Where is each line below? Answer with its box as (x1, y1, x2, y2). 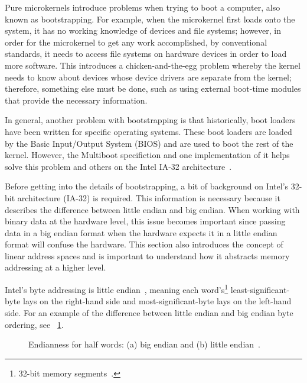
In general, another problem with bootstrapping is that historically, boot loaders (5, 114, 296, 126)
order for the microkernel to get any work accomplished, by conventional (5, 36, 267, 48)
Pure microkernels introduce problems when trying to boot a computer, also (5, 1, 280, 13)
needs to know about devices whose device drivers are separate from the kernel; (5, 70, 292, 83)
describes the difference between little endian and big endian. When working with (5, 203, 300, 215)
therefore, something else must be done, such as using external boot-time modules (5, 82, 301, 95)
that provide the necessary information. (5, 94, 148, 106)
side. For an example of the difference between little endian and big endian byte (5, 306, 293, 318)
